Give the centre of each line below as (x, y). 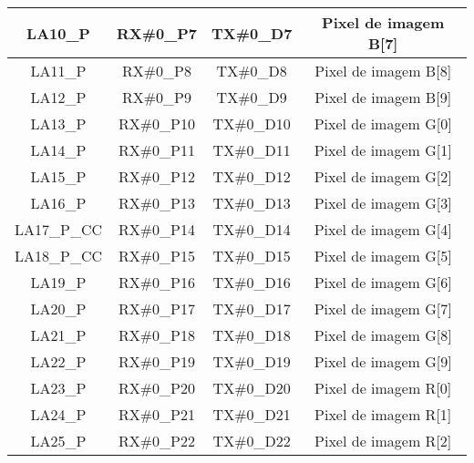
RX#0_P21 (156, 414)
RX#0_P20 (156, 388)
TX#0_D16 (252, 282)
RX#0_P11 (156, 150)
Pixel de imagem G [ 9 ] (383, 361)
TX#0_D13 (252, 203)
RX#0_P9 (156, 97)
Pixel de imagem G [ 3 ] (383, 203)
